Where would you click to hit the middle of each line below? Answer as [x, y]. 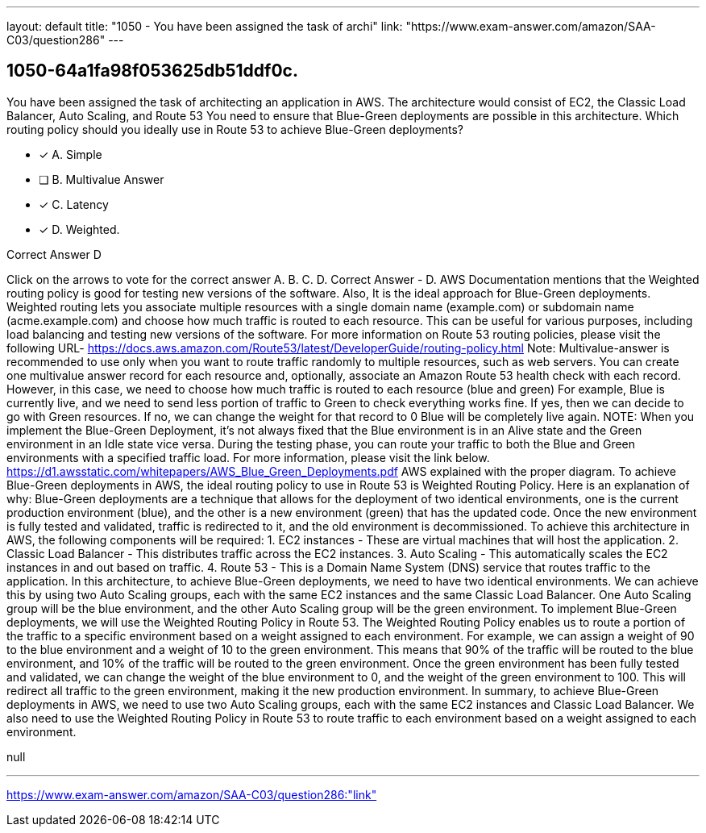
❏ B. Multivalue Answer [102, 179]
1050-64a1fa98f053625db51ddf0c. [152, 71]
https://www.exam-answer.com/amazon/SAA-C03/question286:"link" [192, 794]
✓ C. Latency [74, 204]
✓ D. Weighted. [79, 229]
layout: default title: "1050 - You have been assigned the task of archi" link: [205, 26]
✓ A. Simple [71, 154]
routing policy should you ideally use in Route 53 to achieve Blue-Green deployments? [235, 129]
